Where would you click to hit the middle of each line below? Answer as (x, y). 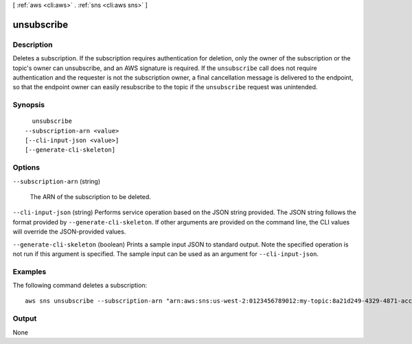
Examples (30, 271)
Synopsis (28, 105)
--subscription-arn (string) (57, 181)
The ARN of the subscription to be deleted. (90, 196)
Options (26, 168)
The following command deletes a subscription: (80, 286)
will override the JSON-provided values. (69, 232)
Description (33, 45)
